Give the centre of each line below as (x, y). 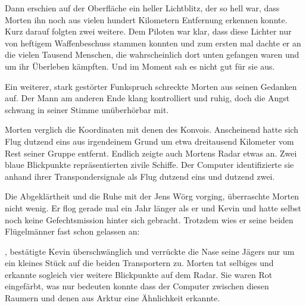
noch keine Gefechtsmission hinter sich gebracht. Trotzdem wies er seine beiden (149, 219)
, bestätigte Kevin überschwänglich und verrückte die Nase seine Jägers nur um (150, 251)
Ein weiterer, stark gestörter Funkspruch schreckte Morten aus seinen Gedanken (151, 86)
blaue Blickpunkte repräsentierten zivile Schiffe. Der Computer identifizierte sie (149, 165)
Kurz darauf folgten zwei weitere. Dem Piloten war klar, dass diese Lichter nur (148, 31)
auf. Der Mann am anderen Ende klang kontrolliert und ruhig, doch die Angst (147, 98)
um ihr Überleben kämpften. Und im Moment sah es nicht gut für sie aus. (140, 66)
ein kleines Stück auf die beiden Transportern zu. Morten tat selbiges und (139, 263)
